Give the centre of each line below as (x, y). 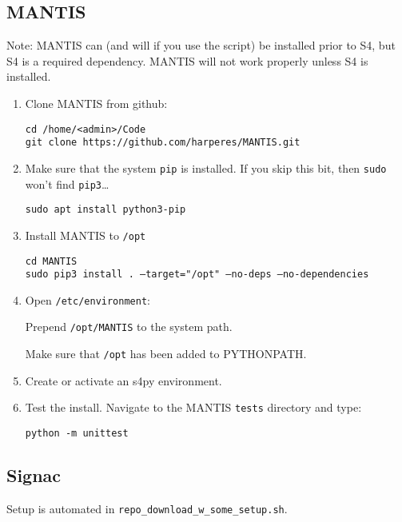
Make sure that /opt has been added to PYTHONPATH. (166, 354)
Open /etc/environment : (88, 299)
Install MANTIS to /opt (86, 235)
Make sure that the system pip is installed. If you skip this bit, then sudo (206, 167)
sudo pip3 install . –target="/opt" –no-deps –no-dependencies (197, 275)
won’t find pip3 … (67, 183)
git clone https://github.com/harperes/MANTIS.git (163, 143)
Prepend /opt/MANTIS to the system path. (129, 327)
